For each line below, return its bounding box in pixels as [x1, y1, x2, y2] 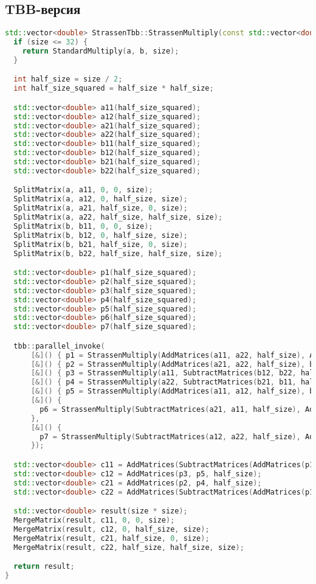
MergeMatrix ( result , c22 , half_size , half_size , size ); [13, 543, 244, 552]
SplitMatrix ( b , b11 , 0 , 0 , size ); [13, 221, 153, 231]
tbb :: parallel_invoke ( [13, 341, 105, 350]
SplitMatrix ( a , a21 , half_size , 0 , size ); [13, 204, 188, 213]
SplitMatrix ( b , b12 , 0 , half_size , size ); [13, 231, 188, 240]
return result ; [13, 562, 75, 571]
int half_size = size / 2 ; [13, 75, 123, 84]
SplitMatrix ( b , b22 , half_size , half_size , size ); [13, 249, 223, 258]
